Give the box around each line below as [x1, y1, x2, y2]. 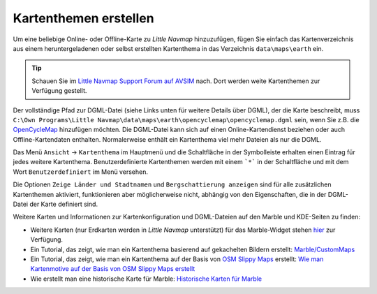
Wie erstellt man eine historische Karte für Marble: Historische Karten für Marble [30, 274, 262, 283]
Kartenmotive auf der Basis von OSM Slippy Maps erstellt [30, 265, 195, 273]
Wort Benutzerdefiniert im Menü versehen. [13, 168, 148, 176]
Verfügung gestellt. [31, 87, 87, 95]
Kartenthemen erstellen [13, 10, 154, 26]
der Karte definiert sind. [29, 200, 98, 209]
